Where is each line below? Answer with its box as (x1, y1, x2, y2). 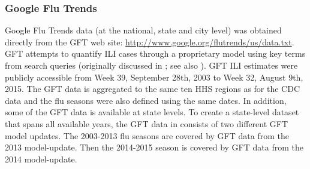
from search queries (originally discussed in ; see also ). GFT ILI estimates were (5, 59, 298, 71)
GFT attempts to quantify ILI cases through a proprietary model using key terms (5, 47, 306, 60)
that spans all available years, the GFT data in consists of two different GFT (5, 117, 288, 130)
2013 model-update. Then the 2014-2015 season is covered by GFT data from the (5, 141, 303, 153)
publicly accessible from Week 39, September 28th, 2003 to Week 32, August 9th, (5, 70, 303, 83)
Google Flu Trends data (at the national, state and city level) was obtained (5, 24, 282, 36)
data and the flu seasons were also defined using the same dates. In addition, (5, 94, 287, 106)
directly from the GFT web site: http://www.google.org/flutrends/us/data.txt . (5, 35, 294, 48)
